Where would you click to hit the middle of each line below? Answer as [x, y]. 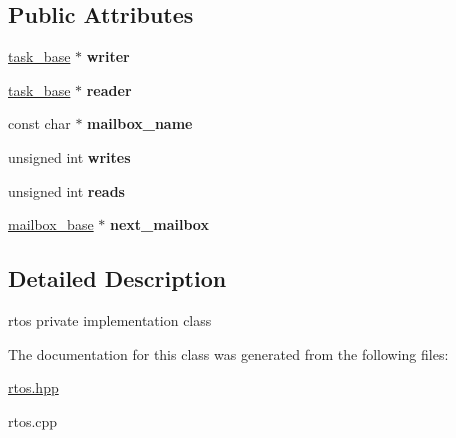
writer [108, 56]
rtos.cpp [33, 420]
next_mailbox [159, 224]
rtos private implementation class [110, 319]
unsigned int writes [69, 156]
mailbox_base [51, 224]
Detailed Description [117, 278]
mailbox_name [140, 123]
